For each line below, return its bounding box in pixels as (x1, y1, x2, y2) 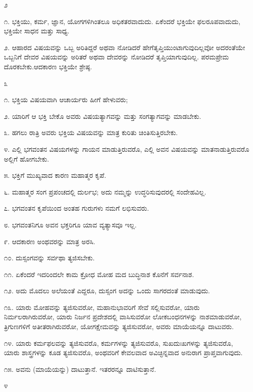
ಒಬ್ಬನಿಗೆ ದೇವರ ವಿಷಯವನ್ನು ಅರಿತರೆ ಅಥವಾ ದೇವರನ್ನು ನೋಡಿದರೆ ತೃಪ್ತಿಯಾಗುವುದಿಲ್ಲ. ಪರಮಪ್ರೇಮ (4, 52, 229, 62)
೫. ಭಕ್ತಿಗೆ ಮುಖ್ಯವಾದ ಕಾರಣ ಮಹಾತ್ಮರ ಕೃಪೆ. (4, 170, 106, 180)
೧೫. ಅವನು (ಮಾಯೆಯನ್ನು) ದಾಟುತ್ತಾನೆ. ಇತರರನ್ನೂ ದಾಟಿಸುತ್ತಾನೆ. (4, 364, 156, 374)
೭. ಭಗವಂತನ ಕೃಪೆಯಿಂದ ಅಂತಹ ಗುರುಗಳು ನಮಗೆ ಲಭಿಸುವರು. (4, 203, 149, 213)
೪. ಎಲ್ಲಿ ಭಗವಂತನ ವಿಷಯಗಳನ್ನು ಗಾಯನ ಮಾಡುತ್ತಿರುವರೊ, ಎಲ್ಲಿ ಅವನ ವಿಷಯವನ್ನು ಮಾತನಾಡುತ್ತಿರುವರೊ (4, 143, 250, 154)
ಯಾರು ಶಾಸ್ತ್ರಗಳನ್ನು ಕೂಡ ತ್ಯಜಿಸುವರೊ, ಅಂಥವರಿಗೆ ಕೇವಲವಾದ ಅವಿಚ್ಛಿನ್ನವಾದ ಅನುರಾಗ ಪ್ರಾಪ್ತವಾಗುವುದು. (4, 347, 243, 358)
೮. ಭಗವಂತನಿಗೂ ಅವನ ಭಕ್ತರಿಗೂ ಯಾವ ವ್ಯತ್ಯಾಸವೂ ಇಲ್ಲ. (4, 219, 137, 229)
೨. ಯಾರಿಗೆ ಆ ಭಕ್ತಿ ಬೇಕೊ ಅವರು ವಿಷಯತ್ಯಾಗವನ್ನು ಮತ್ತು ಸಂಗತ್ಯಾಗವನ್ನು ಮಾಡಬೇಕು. (4, 111, 201, 121)
